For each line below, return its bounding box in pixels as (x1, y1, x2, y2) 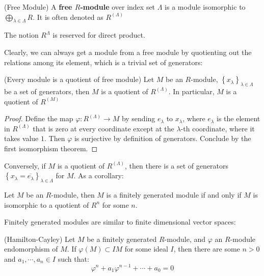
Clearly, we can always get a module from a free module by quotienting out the (4, 46, 252, 57)
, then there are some (173, 243, 240, 254)
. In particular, (168, 86, 215, 96)
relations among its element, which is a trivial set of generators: (4, 57, 203, 67)
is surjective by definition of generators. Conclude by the (74, 133, 251, 144)
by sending (121, 113, 155, 124)
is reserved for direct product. (52, 30, 145, 40)
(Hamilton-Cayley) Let (4, 233, 75, 244)
